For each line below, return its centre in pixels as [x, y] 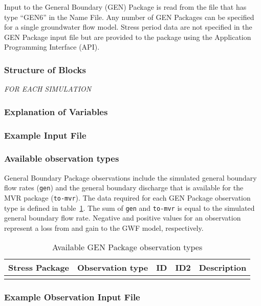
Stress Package [39, 268]
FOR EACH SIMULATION [48, 89]
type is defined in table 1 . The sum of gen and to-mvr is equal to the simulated [129, 207]
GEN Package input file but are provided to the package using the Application [128, 37]
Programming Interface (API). [52, 47]
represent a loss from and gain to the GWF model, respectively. [104, 227]
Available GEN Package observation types [127, 247]
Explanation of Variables [56, 111]
